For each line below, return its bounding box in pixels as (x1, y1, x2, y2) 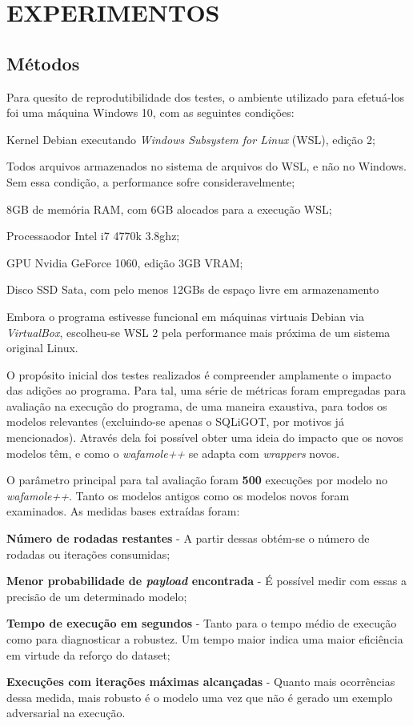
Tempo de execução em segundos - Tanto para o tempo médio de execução (6, 615, 397, 632)
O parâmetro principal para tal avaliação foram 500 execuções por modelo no (6, 471, 387, 488)
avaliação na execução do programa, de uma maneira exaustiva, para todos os (6, 397, 387, 414)
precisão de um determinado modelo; (6, 588, 187, 604)
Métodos (6, 50, 80, 75)
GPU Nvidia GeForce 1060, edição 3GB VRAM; (6, 254, 243, 271)
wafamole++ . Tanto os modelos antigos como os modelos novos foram (6, 487, 350, 503)
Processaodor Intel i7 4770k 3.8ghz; (6, 227, 180, 244)
